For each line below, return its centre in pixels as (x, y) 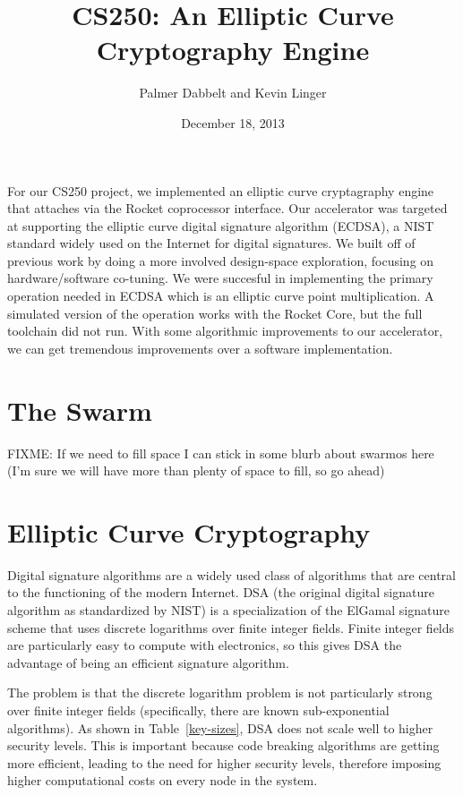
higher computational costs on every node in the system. (163, 780)
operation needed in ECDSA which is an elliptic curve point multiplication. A (221, 296)
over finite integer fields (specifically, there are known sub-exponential (198, 710)
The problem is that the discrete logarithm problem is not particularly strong (220, 692)
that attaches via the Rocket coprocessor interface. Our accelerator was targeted (227, 208)
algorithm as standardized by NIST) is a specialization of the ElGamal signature (228, 610)
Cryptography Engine (233, 50)
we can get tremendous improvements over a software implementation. (200, 348)
